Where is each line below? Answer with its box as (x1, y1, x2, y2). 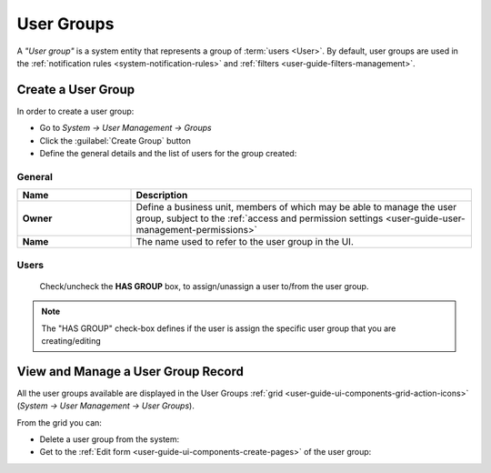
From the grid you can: (16, 417, 102, 428)
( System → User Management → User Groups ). (16, 400, 195, 411)
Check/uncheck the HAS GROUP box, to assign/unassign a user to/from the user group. (39, 280, 369, 291)
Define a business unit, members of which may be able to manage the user (135, 201, 457, 214)
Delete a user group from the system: (39, 433, 180, 445)
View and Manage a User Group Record (16, 364, 245, 379)
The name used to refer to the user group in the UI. (135, 236, 355, 248)
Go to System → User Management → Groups (39, 123, 213, 134)
